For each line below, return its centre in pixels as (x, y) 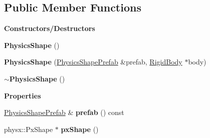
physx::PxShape (29, 129)
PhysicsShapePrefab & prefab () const (64, 112)
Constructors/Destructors (50, 28)
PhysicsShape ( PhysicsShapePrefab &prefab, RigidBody (93, 62)
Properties (23, 95)
